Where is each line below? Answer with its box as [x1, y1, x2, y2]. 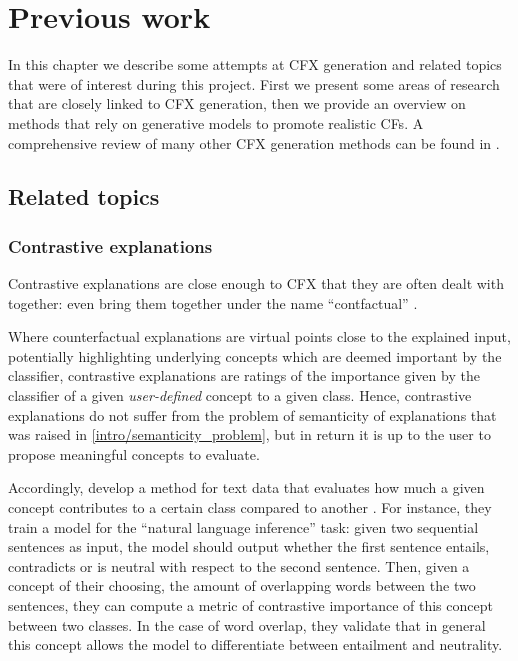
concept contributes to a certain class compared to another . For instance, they [8, 497, 492, 518]
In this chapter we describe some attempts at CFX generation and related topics [8, 54, 502, 75]
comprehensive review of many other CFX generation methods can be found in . [8, 132, 500, 153]
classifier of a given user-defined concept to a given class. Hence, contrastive [8, 385, 472, 406]
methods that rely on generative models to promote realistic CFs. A [8, 112, 424, 133]
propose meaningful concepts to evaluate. [8, 443, 260, 464]
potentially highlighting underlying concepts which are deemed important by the [8, 345, 502, 366]
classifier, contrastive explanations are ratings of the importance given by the [8, 365, 480, 386]
